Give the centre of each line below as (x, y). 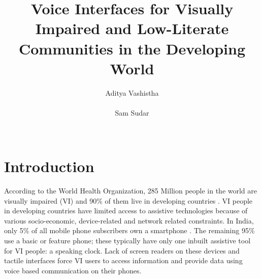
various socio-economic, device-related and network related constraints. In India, (129, 220)
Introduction (49, 166)
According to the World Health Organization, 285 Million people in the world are (131, 190)
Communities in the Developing (132, 48)
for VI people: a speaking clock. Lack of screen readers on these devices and (122, 250)
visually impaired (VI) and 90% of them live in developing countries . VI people (128, 200)
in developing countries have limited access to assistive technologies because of (126, 211)
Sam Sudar (132, 112)
